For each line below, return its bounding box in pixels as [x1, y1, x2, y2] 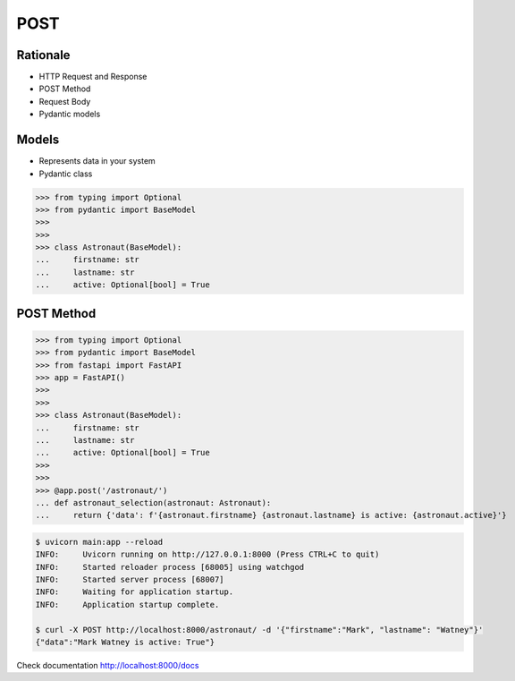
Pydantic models [38, 108, 101, 120]
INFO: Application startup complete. [35, 600, 220, 609]
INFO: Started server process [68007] [35, 575, 224, 585]
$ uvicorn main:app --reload [35, 537, 164, 547]
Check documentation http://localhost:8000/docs [16, 660, 199, 670]
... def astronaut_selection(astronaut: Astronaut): [35, 498, 272, 507]
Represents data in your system [38, 156, 156, 166]
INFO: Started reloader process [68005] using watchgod [35, 562, 305, 572]
